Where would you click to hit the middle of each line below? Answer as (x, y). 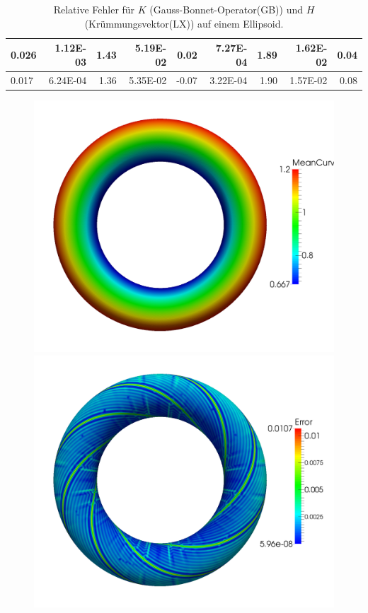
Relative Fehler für (94, 9)
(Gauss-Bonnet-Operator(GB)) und (226, 9)
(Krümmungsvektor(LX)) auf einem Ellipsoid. (184, 23)
